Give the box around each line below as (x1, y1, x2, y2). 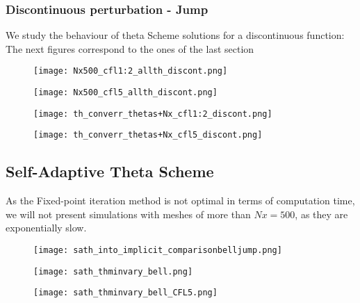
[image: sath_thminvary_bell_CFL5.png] (33, 288, 218, 298)
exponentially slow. (6, 220, 87, 235)
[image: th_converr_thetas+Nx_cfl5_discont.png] (33, 130, 263, 140)
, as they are (295, 206, 348, 221)
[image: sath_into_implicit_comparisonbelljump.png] (33, 245, 282, 256)
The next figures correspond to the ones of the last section (6, 41, 254, 56)
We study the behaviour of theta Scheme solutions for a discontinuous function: (6, 28, 345, 42)
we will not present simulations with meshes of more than (6, 206, 251, 221)
